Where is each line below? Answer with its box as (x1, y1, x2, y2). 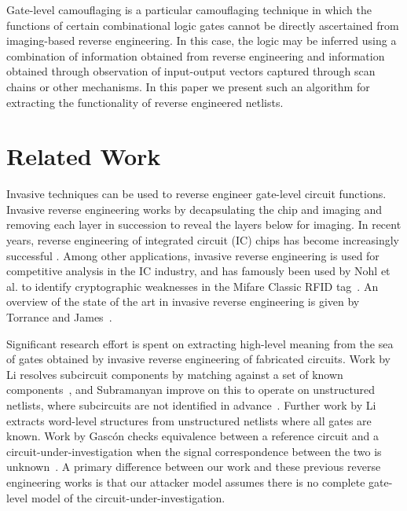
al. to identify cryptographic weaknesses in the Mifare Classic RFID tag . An (6, 278, 379, 294)
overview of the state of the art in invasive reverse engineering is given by (6, 293, 360, 310)
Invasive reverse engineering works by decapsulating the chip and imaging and (6, 200, 383, 217)
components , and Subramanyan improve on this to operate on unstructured (6, 381, 376, 398)
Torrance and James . (6, 309, 112, 325)
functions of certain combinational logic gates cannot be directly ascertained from (6, 17, 399, 33)
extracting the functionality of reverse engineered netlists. (6, 94, 284, 110)
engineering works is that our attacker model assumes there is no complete (6, 473, 365, 490)
